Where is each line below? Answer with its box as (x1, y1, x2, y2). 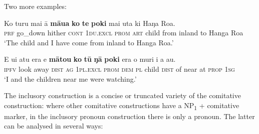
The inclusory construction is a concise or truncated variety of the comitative (4, 90, 241, 101)
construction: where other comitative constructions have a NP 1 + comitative (4, 100, 239, 112)
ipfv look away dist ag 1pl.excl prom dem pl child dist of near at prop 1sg (4, 63, 235, 74)
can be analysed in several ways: (4, 121, 103, 131)
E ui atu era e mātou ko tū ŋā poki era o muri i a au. (4, 54, 176, 64)
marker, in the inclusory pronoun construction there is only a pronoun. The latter (4, 111, 255, 121)
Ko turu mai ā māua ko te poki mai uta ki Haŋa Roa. (4, 17, 175, 28)
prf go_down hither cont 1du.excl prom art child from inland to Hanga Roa (4, 27, 243, 38)
